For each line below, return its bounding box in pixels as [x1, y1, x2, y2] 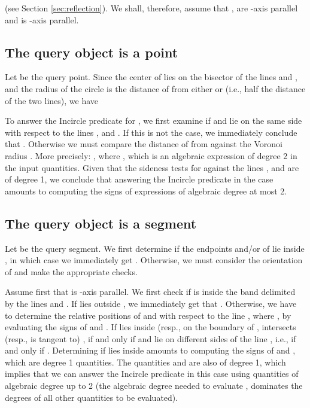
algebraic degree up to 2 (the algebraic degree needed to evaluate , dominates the [5, 379, 303, 392]
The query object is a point [5, 42, 178, 61]
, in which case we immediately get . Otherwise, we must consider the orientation [5, 254, 303, 266]
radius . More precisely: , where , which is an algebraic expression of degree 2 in [5, 149, 297, 162]
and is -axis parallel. [5, 13, 79, 26]
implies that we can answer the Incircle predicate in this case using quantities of [5, 367, 299, 380]
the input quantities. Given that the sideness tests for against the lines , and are [5, 161, 299, 173]
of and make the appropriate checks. [5, 265, 138, 278]
